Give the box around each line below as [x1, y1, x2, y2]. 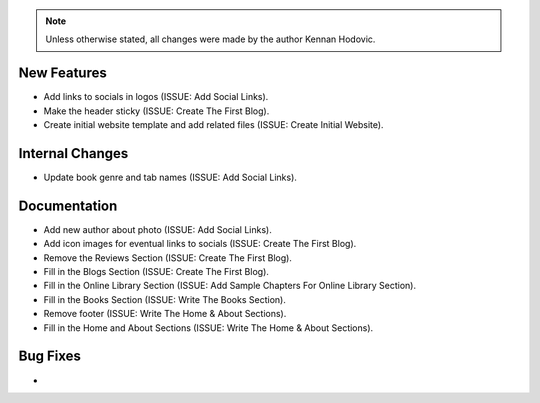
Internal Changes [18, 145, 129, 162]
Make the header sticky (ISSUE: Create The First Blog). [43, 105, 270, 117]
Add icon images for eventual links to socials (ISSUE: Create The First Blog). [43, 238, 357, 250]
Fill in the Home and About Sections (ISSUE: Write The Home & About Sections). [43, 321, 374, 334]
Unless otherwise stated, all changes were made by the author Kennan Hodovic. [45, 33, 376, 45]
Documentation [18, 197, 118, 214]
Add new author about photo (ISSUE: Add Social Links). [43, 223, 272, 235]
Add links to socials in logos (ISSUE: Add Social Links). [43, 91, 269, 103]
